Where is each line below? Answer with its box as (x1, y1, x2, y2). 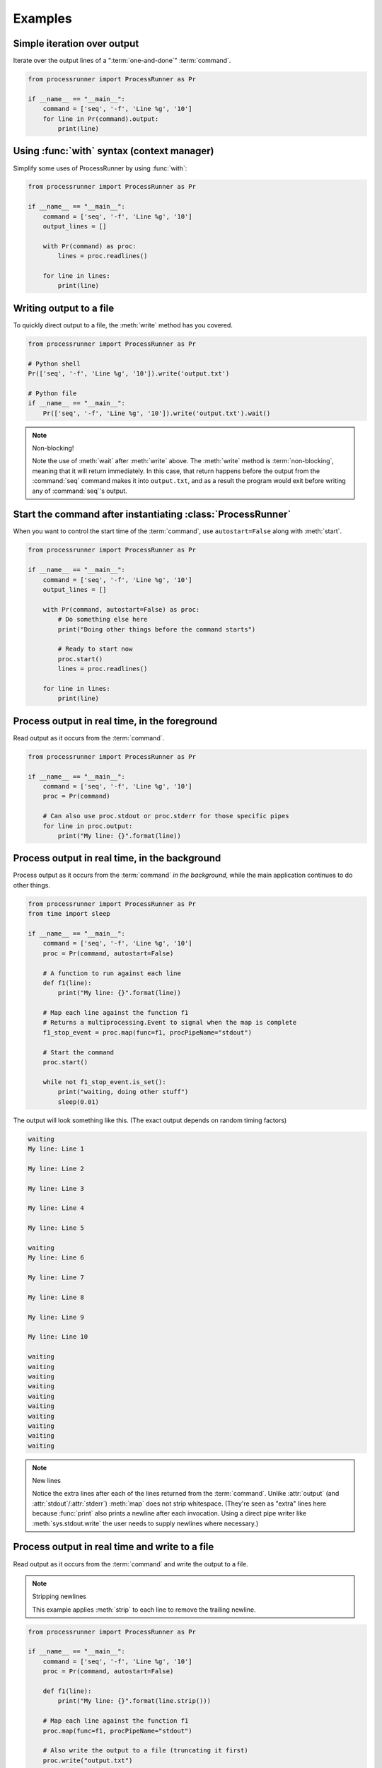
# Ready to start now (57, 645, 133, 653)
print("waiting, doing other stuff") (57, 1088, 189, 1096)
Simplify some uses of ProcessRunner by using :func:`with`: (13, 163, 187, 173)
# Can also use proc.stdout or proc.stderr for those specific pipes (42, 812, 289, 820)
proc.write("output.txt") (42, 1756, 133, 1764)
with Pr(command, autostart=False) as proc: (42, 605, 200, 613)
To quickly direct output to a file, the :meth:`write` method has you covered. (13, 320, 233, 329)
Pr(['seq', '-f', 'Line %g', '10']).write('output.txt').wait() (42, 409, 271, 417)
